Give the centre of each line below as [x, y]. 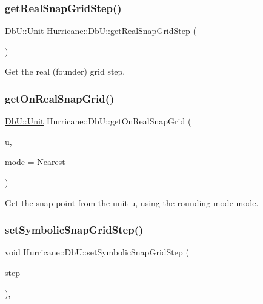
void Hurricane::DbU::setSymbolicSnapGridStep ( [97, 252]
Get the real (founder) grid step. [65, 71]
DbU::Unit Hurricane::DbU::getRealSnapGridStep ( [101, 31]
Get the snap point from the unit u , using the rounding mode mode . [132, 202]
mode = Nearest [35, 162]
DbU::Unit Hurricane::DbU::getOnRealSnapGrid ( [98, 121]
